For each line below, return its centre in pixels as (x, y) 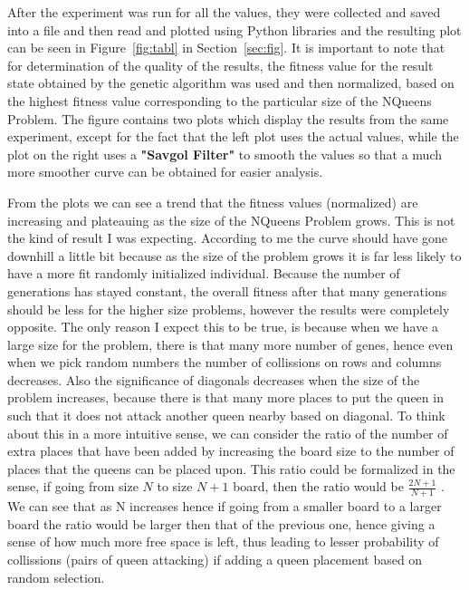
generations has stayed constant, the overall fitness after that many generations (227, 290)
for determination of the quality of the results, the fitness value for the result (220, 65)
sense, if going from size (73, 486)
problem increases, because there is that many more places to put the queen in (225, 397)
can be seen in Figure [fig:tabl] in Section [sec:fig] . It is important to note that (226, 48)
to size (175, 486)
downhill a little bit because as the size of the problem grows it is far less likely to (234, 255)
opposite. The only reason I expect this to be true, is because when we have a (223, 327)
